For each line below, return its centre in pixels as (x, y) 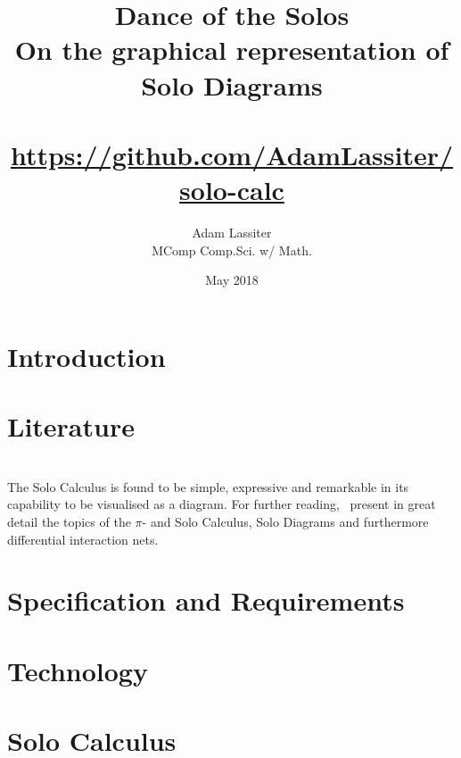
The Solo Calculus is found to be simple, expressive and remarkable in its (208, 486)
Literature (71, 426)
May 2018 (232, 280)
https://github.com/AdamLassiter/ (232, 154)
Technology (78, 670)
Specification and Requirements (206, 600)
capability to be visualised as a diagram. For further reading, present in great (222, 504)
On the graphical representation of (232, 50)
